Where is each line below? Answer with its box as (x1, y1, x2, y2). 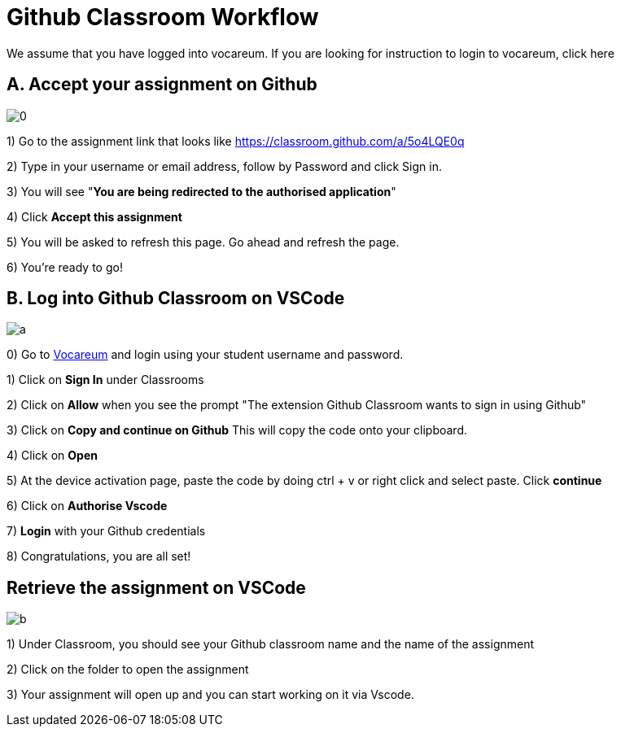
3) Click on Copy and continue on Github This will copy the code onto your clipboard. (7, 423, 467, 438)
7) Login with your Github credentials (7, 524, 206, 539)
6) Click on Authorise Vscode (7, 499, 168, 513)
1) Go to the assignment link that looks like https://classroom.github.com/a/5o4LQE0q (7, 133, 465, 148)
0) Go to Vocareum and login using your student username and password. (7, 347, 404, 362)
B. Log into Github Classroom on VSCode (7, 288, 345, 309)
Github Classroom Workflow (7, 3, 319, 31)
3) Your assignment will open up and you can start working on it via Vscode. (7, 687, 414, 702)
